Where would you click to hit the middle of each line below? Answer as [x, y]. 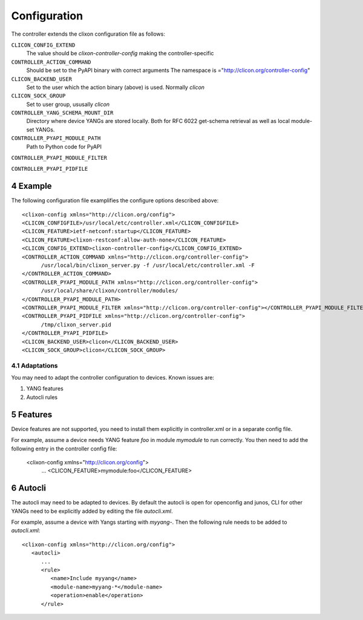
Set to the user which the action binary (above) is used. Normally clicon [116, 87]
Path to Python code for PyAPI [64, 147]
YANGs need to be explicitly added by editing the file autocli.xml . [92, 511]
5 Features [32, 414]
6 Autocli [29, 488]
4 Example [31, 186]
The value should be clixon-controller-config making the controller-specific [120, 53]
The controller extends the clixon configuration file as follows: [88, 34]
